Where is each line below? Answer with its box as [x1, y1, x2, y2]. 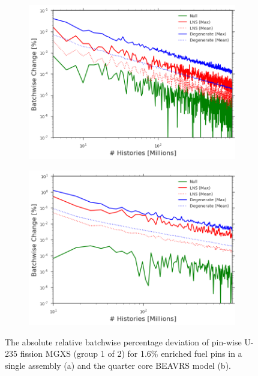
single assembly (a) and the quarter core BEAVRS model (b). [5, 359, 231, 371]
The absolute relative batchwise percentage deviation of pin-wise [5, 335, 242, 348]
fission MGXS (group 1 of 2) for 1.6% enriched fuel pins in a [20, 347, 242, 360]
